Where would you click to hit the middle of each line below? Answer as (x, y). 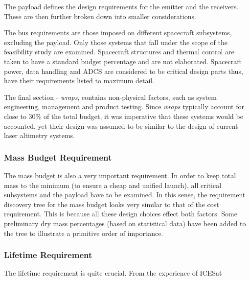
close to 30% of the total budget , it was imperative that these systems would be (124, 116)
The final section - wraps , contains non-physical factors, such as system (110, 97)
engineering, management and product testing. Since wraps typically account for (124, 106)
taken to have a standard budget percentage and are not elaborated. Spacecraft (123, 61)
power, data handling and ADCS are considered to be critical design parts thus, (124, 71)
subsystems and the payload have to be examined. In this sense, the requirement (125, 195)
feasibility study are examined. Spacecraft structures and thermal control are (119, 52)
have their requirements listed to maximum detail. (79, 81)
